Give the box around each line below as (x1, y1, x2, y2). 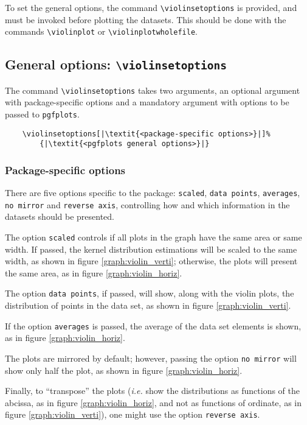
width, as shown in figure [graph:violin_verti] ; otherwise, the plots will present (5, 255, 298, 267)
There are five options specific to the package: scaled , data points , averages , (5, 186, 300, 199)
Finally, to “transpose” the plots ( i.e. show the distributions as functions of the (5, 384, 300, 397)
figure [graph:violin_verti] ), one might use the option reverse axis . (5, 408, 260, 421)
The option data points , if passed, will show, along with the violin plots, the (5, 287, 294, 300)
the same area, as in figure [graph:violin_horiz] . (5, 266, 182, 279)
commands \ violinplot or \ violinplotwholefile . (5, 25, 198, 38)
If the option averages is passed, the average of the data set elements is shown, (5, 319, 302, 332)
